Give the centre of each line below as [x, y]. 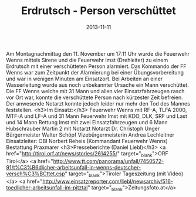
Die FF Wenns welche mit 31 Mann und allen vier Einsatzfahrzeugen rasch [95, 91]
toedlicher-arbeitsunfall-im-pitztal [47, 187]
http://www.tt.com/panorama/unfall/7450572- [109, 161]
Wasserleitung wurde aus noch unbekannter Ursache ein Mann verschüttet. [97, 85]
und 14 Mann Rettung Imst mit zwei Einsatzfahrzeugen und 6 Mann [87, 122]
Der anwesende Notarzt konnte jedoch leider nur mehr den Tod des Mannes [98, 103]
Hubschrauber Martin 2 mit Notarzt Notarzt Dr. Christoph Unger [83, 128]
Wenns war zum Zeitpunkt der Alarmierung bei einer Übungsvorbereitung [95, 72]
